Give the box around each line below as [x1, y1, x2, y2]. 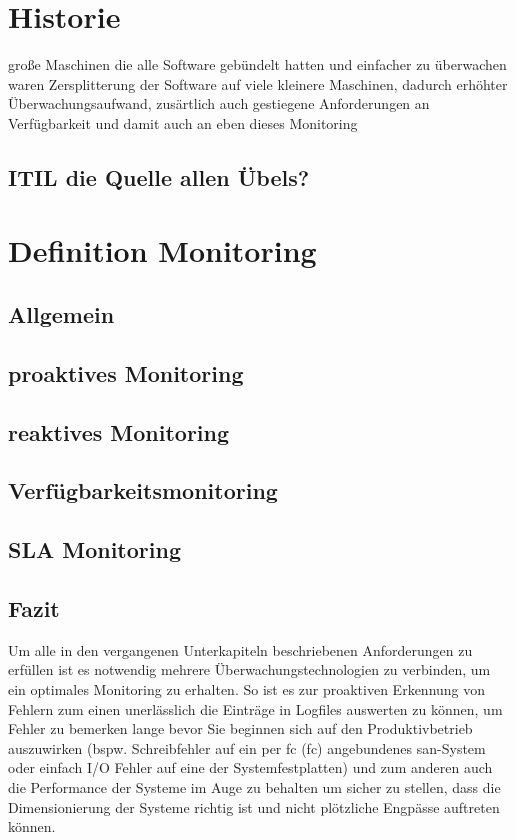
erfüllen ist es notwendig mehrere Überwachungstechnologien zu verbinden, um [8, 659, 491, 680]
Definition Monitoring [8, 230, 317, 271]
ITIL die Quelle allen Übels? [8, 161, 310, 192]
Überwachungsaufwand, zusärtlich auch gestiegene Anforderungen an [8, 93, 430, 114]
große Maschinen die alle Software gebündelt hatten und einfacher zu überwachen [8, 54, 507, 75]
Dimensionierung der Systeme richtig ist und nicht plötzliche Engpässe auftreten [8, 796, 500, 817]
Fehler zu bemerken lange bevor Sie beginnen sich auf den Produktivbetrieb [8, 718, 473, 739]
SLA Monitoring [8, 534, 181, 565]
